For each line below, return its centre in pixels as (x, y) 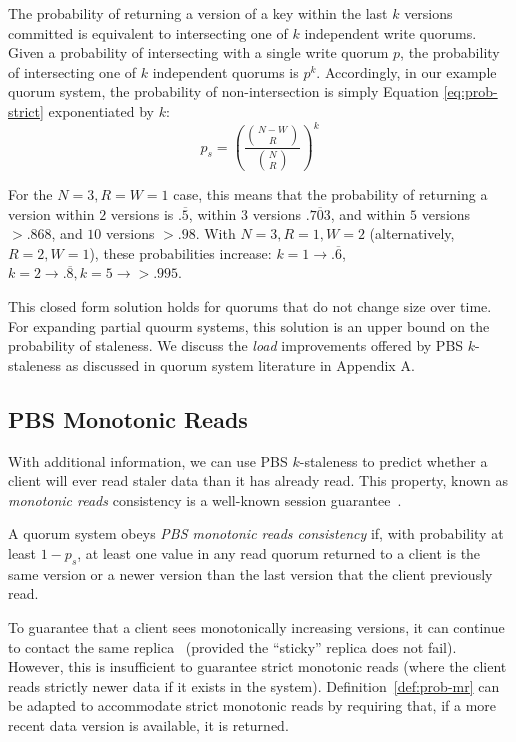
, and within (368, 213)
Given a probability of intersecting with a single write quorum (198, 52)
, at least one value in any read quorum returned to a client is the (279, 552)
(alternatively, (412, 233)
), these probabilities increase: (180, 252)
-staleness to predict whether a (393, 460)
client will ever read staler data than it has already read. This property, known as (258, 480)
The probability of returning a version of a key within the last (198, 13)
